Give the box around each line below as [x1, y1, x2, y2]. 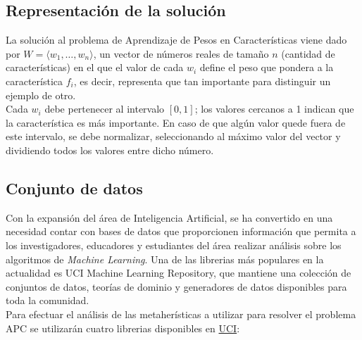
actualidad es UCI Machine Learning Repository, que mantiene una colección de [6, 265, 351, 280]
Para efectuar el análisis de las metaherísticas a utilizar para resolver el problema [6, 306, 356, 321]
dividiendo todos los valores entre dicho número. [6, 142, 214, 157]
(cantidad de [281, 46, 335, 61]
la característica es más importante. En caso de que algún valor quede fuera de [6, 115, 346, 130]
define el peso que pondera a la [199, 60, 334, 75]
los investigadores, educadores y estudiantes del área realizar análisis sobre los [6, 237, 342, 252]
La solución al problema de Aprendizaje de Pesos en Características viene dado [6, 32, 347, 47]
